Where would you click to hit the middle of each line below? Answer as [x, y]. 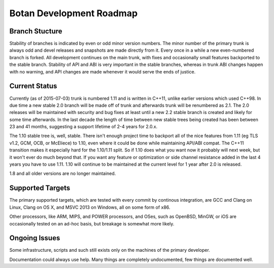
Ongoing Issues [35, 238]
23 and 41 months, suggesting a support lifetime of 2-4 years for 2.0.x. [83, 127]
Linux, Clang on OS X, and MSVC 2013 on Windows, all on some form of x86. [90, 207]
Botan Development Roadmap [74, 13]
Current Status [33, 86]
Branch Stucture [36, 31]
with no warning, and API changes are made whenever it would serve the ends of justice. [102, 71]
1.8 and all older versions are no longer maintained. [63, 174]
